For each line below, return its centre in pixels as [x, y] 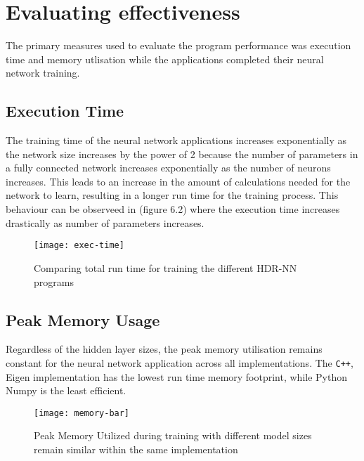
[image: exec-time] [79, 246]
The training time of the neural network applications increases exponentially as [176, 140]
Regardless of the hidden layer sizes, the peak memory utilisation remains [164, 349]
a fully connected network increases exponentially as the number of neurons [168, 168]
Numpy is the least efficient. [66, 390]
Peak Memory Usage [83, 319]
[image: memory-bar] [82, 413]
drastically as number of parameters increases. [105, 222]
